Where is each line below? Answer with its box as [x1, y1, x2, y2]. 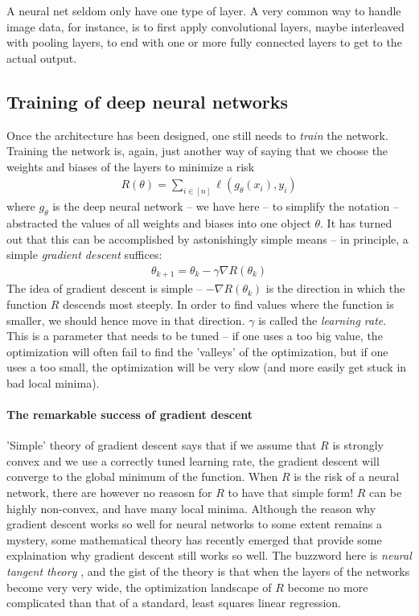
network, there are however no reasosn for [6, 484, 212, 501]
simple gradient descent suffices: [6, 246, 162, 263]
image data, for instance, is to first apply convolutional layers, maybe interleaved [6, 18, 405, 35]
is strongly [332, 437, 384, 454]
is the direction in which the [265, 280, 405, 297]
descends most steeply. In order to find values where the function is [63, 295, 394, 312]
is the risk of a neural [294, 468, 400, 485]
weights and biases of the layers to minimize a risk [6, 158, 255, 175]
